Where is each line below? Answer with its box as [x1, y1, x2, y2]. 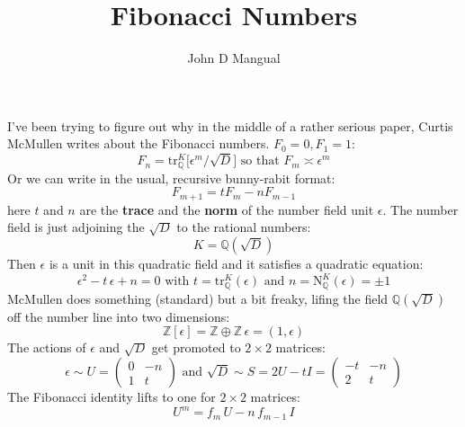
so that [240, 155, 280, 168]
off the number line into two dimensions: [7, 307, 230, 325]
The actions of [7, 338, 86, 357]
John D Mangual [187, 49, 281, 67]
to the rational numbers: [176, 218, 311, 236]
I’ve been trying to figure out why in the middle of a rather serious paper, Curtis [7, 116, 453, 135]
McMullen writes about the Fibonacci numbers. [7, 134, 270, 153]
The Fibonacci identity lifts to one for [7, 387, 216, 406]
